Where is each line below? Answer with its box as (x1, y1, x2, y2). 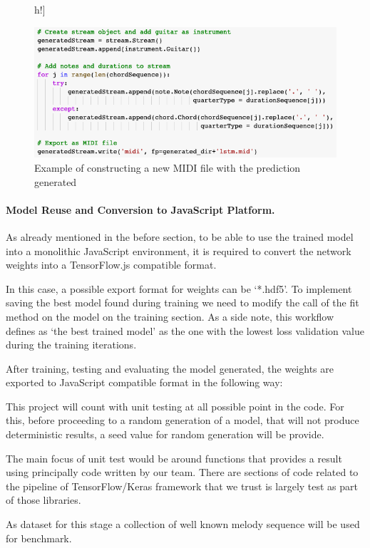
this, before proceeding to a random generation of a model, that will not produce (6, 413, 359, 428)
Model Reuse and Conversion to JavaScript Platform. (6, 202, 275, 217)
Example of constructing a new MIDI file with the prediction (34, 160, 301, 175)
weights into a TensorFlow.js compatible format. (6, 257, 217, 272)
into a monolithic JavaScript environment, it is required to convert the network (6, 243, 351, 258)
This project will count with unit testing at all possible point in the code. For (6, 398, 344, 413)
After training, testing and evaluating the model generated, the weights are (6, 361, 334, 376)
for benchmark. (6, 530, 72, 545)
